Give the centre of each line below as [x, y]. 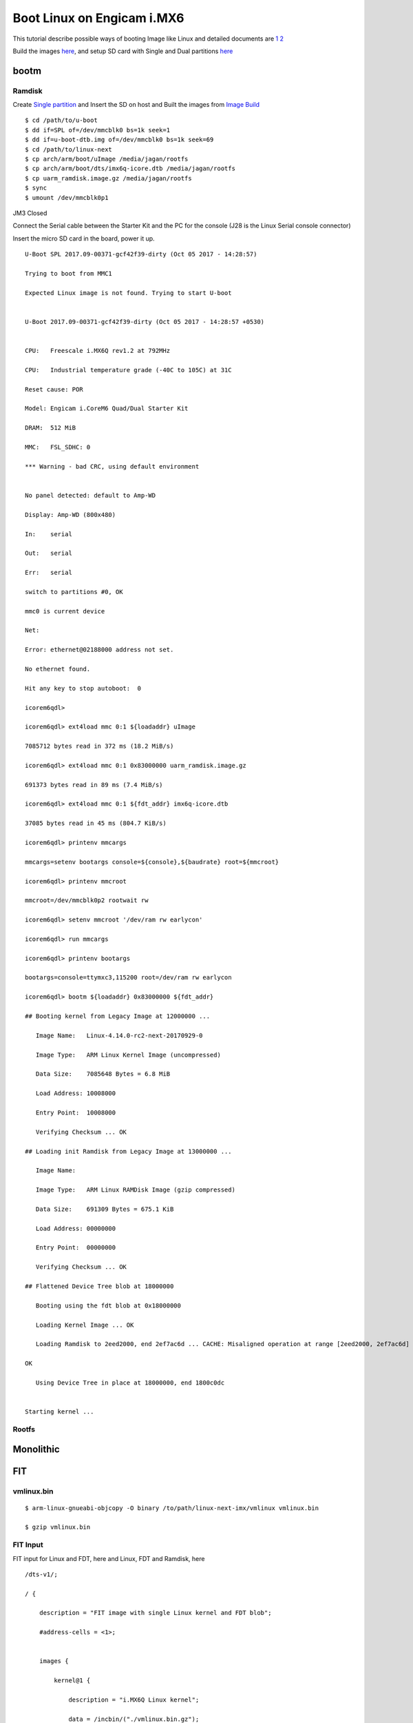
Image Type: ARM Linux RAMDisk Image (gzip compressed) [135, 1190]
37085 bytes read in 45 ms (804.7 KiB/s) [96, 823]
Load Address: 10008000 [76, 1093]
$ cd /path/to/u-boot [61, 120]
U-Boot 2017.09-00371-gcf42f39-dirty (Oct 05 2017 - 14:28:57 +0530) [145, 322]
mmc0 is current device [65, 611]
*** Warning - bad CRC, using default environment [112, 466]
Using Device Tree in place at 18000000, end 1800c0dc [130, 1383]
